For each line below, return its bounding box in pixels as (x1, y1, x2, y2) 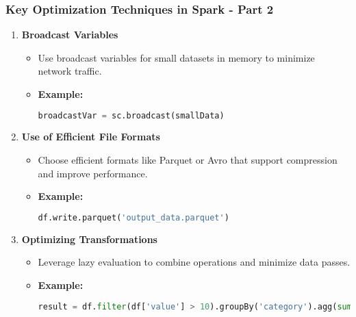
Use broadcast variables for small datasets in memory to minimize (38, 50, 315, 64)
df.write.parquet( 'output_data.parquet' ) (38, 212, 229, 223)
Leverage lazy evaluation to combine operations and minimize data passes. (38, 255, 351, 269)
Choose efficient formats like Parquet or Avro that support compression (38, 153, 338, 167)
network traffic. (38, 64, 102, 78)
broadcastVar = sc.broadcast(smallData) (38, 110, 225, 121)
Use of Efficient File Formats (21, 129, 160, 144)
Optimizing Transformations (21, 231, 157, 246)
